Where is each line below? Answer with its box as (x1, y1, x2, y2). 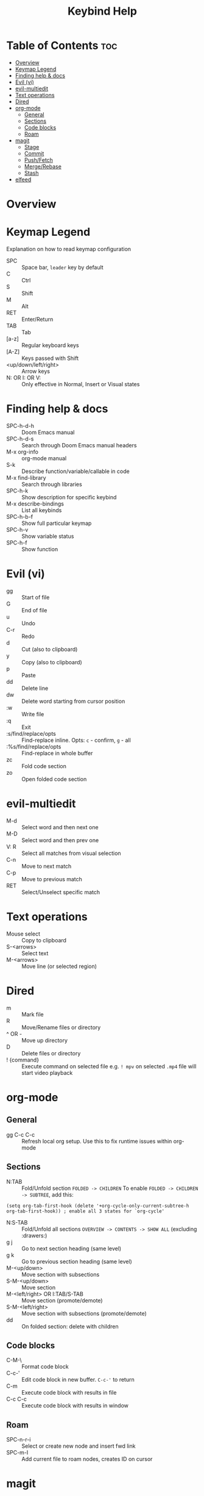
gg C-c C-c (6, 1131, 35, 1138)
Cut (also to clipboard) (21, 645, 78, 653)
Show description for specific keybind (21, 494, 117, 501)
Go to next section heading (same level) (21, 1245, 122, 1252)
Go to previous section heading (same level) (21, 1258, 132, 1265)
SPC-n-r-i (6, 1436, 31, 1443)
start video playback (21, 1069, 73, 1076)
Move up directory (21, 1036, 68, 1044)
